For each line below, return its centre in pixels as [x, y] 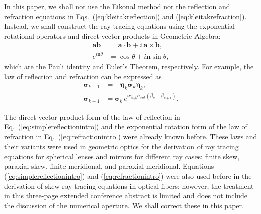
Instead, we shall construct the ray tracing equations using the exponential [119, 26]
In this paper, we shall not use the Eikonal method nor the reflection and [117, 6]
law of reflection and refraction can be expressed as [83, 76]
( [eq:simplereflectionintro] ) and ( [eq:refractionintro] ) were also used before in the [128, 176]
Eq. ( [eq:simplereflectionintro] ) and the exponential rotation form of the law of [126, 127]
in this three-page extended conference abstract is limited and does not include [126, 196]
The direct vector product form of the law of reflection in [92, 117]
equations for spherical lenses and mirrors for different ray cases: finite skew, [122, 156]
